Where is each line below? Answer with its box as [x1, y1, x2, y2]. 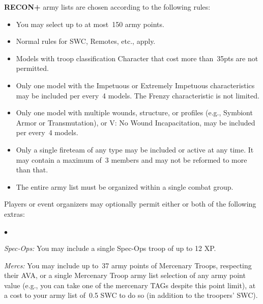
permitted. [16, 63, 49, 73]
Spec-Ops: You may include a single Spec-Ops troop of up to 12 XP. [4, 243, 216, 254]
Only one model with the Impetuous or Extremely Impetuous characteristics [16, 80, 255, 90]
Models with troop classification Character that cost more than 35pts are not [16, 53, 258, 63]
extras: [4, 208, 25, 219]
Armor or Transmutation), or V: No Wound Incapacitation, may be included [16, 117, 255, 128]
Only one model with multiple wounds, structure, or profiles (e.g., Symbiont [16, 107, 253, 118]
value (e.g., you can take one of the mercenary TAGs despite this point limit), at [4, 280, 256, 290]
